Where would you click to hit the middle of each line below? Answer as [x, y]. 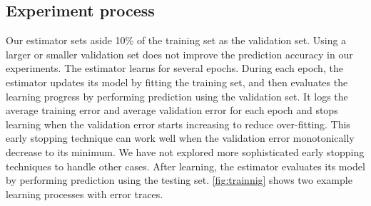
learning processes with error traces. [85, 194]
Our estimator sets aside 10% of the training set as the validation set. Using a [176, 40]
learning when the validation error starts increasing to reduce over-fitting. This [178, 124]
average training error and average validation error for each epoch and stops [172, 110]
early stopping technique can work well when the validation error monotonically [180, 138]
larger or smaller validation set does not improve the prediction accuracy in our [179, 54]
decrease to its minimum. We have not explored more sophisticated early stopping [185, 151]
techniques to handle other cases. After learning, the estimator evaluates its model [185, 166]
